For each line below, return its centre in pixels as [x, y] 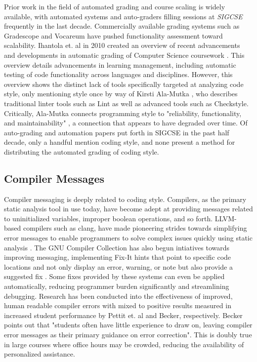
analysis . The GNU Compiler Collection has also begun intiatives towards [117, 247]
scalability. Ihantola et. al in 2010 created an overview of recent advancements [122, 45]
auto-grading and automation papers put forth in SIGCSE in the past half [117, 132]
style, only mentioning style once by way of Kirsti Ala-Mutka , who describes [121, 94]
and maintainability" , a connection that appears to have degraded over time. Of [126, 123]
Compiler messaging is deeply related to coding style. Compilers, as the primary [125, 199]
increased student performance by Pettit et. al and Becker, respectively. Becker [123, 315]
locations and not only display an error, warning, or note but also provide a [118, 266]
